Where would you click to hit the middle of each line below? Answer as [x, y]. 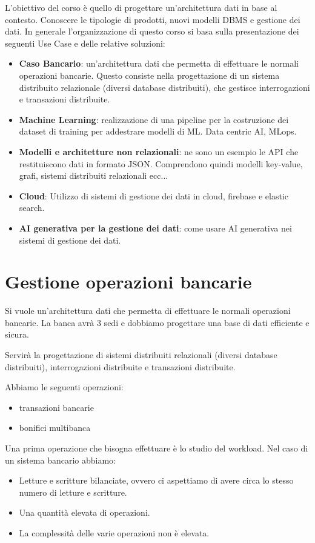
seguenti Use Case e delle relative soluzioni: [85, 43]
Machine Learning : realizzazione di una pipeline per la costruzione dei [154, 119]
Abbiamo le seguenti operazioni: [64, 387]
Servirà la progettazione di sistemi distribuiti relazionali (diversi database [141, 355]
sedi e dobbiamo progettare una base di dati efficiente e [207, 322]
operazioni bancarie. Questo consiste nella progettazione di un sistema [149, 75]
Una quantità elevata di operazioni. [85, 512]
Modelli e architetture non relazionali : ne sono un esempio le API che [159, 151]
